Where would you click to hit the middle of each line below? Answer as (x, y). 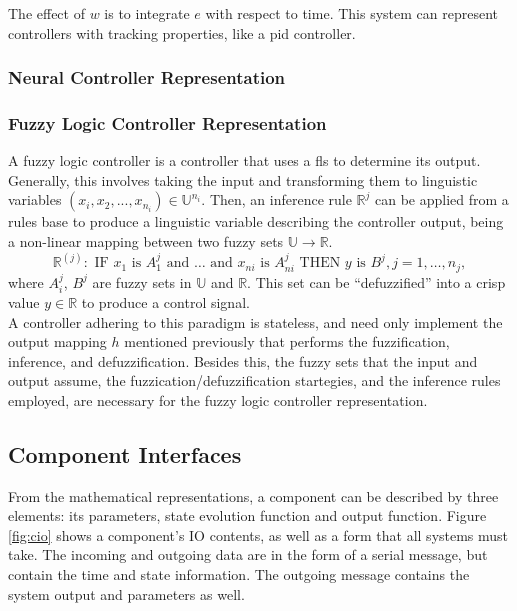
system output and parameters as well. (126, 593)
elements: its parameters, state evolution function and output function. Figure (247, 515)
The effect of (46, 13)
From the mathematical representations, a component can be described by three (253, 495)
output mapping (57, 341)
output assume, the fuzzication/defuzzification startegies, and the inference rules (254, 380)
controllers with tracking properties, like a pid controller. (182, 32)
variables (35, 199)
